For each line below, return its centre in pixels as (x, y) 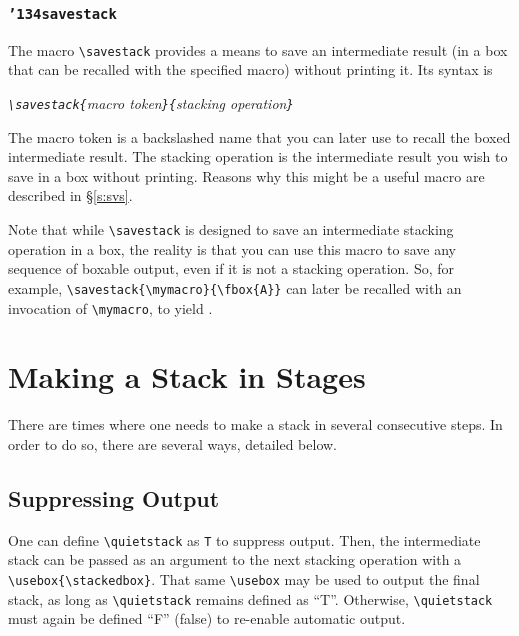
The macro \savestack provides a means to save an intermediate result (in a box (258, 49)
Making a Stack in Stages (187, 376)
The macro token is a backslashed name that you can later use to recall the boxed (259, 136)
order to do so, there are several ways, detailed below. (172, 443)
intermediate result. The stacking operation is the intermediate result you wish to (258, 156)
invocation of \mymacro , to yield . (110, 307)
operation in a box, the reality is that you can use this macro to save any (232, 248)
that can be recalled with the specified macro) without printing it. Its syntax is (250, 69)
